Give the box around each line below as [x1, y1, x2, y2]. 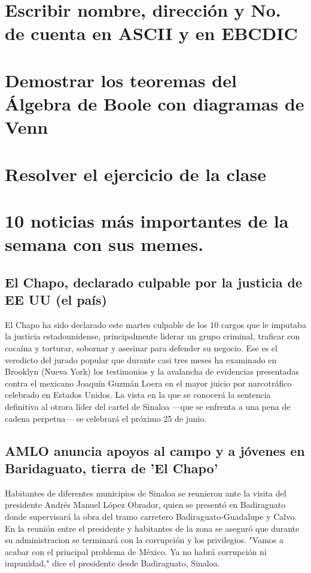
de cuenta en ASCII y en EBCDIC [5, 21, 298, 45]
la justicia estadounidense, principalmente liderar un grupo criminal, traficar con [5, 330, 300, 342]
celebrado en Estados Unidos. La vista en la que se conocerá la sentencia [5, 388, 271, 401]
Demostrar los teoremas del [5, 68, 237, 92]
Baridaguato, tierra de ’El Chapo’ [5, 458, 218, 477]
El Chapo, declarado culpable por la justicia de [5, 272, 303, 291]
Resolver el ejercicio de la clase [5, 161, 266, 186]
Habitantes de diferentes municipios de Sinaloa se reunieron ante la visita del [5, 486, 286, 499]
